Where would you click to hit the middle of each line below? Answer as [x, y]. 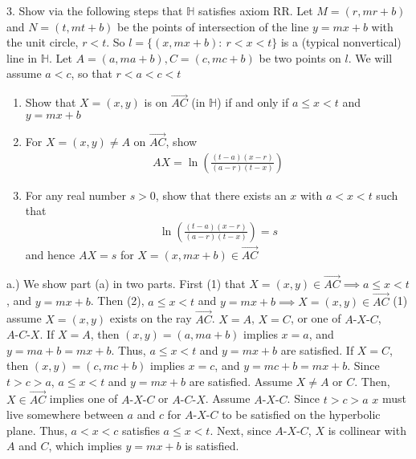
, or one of [316, 318]
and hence [50, 255]
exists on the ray [151, 318]
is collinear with [367, 430]
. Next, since [241, 430]
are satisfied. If [317, 349]
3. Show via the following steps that [95, 10]
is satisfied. [212, 446]
